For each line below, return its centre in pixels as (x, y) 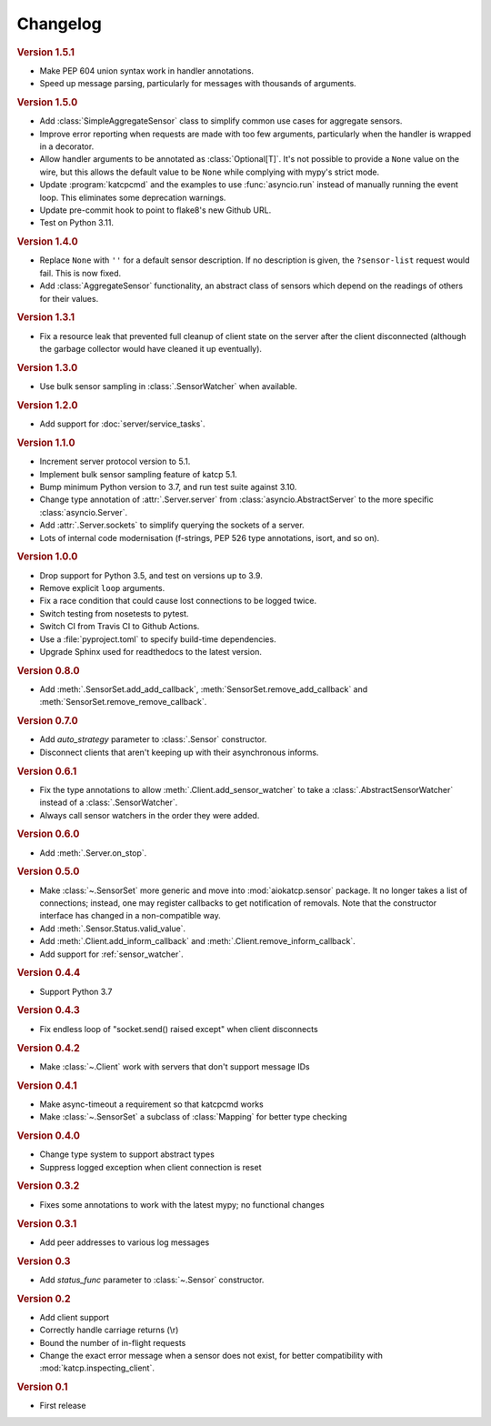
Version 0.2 (44, 1299)
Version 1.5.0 (47, 102)
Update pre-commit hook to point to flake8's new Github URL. (155, 210)
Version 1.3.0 (47, 367)
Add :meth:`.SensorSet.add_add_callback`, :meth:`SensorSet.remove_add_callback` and (204, 689)
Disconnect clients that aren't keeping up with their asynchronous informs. (179, 752)
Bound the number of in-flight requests (113, 1342)
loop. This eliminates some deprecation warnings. (133, 197)
